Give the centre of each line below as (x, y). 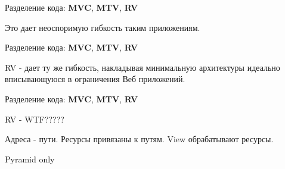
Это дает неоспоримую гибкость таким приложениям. (103, 27)
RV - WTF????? (35, 119)
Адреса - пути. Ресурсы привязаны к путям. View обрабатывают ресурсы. (139, 139)
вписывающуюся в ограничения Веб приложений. (95, 79)
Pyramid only (30, 159)
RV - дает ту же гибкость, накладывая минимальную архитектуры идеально (142, 67)
